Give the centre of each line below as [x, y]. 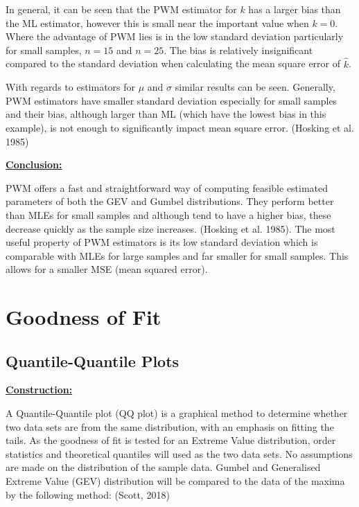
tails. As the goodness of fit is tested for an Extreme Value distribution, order [171, 440]
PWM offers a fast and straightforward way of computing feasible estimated [167, 187]
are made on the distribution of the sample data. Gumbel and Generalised [163, 467]
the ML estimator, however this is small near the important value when [157, 23]
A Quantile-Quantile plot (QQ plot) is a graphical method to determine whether [177, 413]
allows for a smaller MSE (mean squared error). [107, 269]
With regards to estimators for [71, 87]
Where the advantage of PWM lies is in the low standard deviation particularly [175, 36]
